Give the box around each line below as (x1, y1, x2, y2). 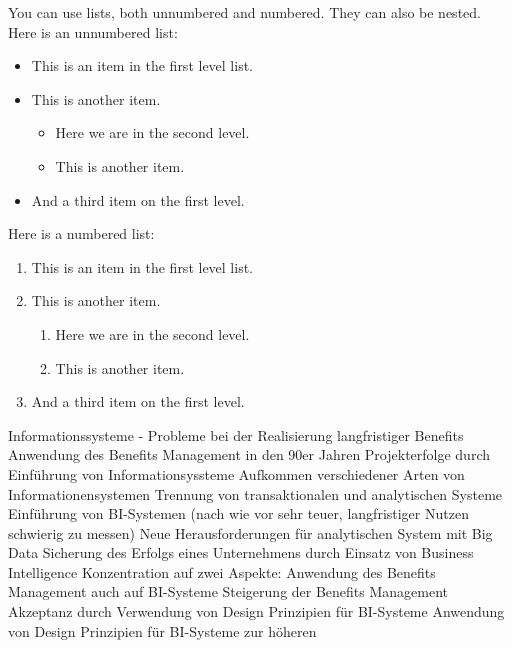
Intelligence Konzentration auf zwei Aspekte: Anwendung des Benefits (8, 561, 436, 582)
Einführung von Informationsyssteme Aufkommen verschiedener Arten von (8, 463, 465, 484)
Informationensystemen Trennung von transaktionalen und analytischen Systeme (8, 483, 503, 504)
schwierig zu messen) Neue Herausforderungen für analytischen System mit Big (8, 522, 493, 543)
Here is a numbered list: (8, 223, 155, 244)
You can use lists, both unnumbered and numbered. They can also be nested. (8, 2, 481, 22)
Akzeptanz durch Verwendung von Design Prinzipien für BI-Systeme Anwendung (8, 601, 505, 622)
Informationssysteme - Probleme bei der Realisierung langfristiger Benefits (8, 424, 464, 445)
